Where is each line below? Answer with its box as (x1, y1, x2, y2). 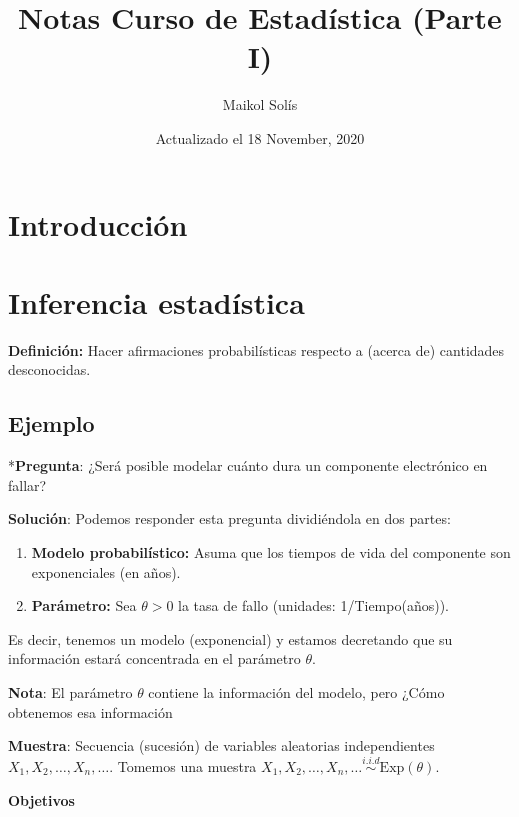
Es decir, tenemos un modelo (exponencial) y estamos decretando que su (8, 628, 453, 649)
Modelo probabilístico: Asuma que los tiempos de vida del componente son (31, 541, 511, 562)
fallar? (8, 474, 47, 495)
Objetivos (8, 789, 75, 810)
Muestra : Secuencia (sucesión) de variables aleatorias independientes (8, 735, 435, 756)
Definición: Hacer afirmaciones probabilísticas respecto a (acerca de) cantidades (8, 339, 505, 360)
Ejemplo (8, 408, 95, 439)
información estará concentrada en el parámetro (8, 648, 301, 669)
